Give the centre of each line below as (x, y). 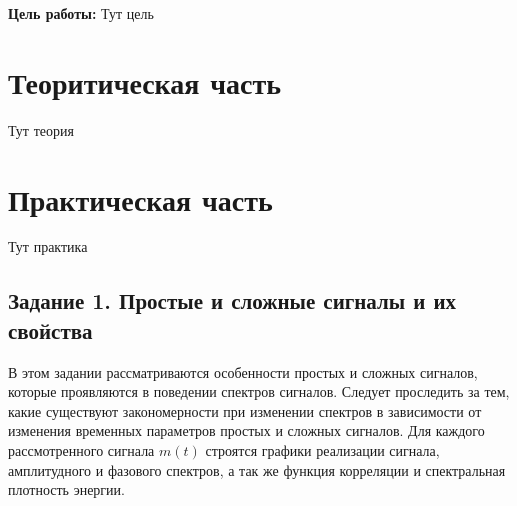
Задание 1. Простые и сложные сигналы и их (232, 300)
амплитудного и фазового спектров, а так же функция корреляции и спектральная (257, 469)
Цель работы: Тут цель (81, 13)
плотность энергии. (66, 489)
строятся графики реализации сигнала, (322, 450)
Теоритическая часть (144, 81)
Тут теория (41, 129)
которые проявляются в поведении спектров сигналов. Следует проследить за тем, (259, 391)
